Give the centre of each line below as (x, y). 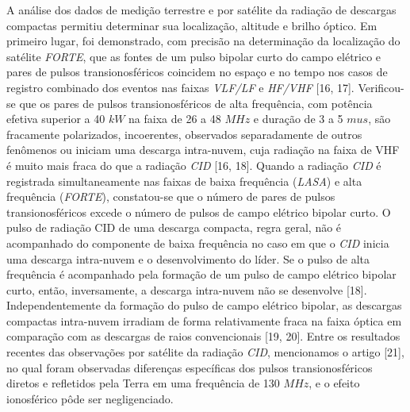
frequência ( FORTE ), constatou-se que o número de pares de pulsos (171, 196)
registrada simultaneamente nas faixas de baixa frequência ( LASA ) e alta (184, 181)
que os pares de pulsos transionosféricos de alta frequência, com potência (196, 103)
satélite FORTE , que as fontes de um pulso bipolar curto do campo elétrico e (194, 56)
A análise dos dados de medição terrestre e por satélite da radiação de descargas (201, 10)
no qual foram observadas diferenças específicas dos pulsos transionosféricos (190, 367)
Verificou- (381, 87)
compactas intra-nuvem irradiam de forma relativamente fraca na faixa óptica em (204, 320)
